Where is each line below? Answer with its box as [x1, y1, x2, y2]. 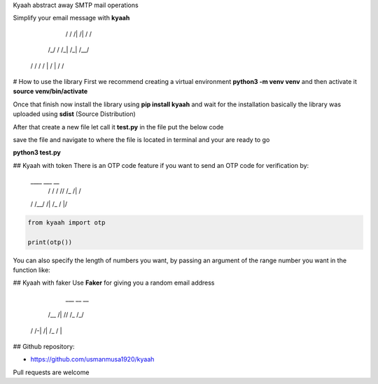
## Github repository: [13, 342, 75, 350]
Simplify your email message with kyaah [13, 14, 130, 22]
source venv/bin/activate [13, 87, 88, 96]
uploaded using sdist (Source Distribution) [13, 110, 136, 118]
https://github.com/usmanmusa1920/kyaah [30, 355, 155, 364]
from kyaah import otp [27, 218, 106, 227]
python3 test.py [13, 148, 61, 157]
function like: [13, 266, 50, 274]
